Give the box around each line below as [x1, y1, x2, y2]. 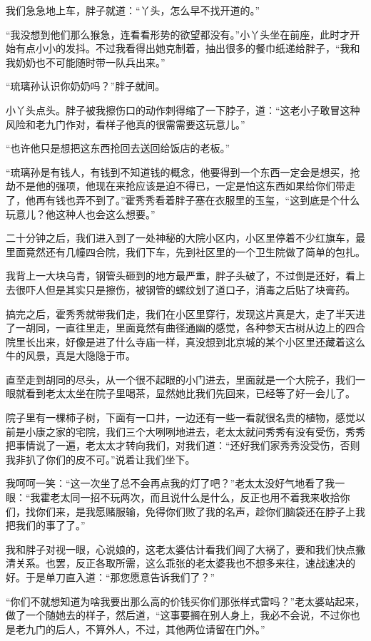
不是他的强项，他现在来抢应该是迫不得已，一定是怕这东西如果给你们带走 [15, 178, 355, 193]
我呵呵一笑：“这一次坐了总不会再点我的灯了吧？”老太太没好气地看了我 [6, 476, 335, 491]
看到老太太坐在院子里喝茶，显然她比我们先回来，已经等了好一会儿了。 [25, 386, 355, 401]
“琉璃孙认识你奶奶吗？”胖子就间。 [6, 78, 166, 93]
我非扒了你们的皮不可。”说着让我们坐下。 [6, 451, 195, 466]
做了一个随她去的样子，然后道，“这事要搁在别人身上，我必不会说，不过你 [6, 607, 350, 622]
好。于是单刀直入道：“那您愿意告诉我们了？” [6, 570, 215, 584]
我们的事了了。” [15, 518, 86, 533]
